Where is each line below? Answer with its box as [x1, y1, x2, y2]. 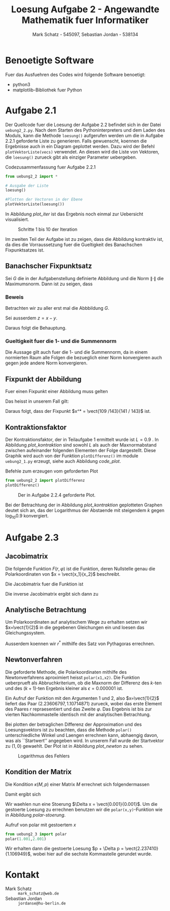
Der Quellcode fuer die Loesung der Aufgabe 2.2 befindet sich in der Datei [5, 121, 161, 128]
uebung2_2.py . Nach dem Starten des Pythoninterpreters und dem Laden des [5, 127, 165, 133]
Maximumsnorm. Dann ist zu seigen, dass [5, 281, 93, 287]
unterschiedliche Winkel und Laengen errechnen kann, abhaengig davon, [5, 732, 158, 738]
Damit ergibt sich [5, 791, 41, 797]
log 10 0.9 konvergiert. [5, 512, 49, 520]
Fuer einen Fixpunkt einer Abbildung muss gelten [5, 388, 108, 395]
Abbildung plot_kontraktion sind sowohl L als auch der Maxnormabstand [5, 442, 157, 448]
